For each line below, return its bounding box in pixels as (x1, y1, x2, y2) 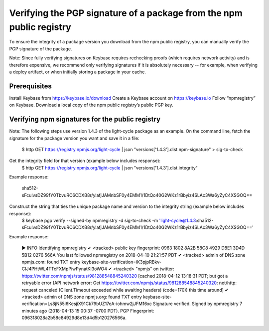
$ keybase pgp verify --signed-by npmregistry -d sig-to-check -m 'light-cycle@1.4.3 (21, 217, 196, 224)
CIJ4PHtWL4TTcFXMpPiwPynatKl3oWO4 (21, 266, 107, 272)
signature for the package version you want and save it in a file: (9, 135, 139, 141)
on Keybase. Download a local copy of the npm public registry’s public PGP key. (9, 102, 174, 108)
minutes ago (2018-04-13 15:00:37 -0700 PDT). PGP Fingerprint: (21, 308, 154, 314)
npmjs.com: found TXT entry (21, 259, 81, 265)
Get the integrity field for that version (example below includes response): (9, 158, 161, 164)
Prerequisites (9, 82, 52, 90)
